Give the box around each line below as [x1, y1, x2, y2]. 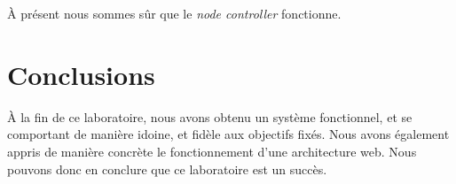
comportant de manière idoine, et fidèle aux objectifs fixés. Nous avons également [7, 125, 450, 143]
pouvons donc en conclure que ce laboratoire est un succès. [7, 159, 327, 178]
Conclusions [7, 56, 155, 92]
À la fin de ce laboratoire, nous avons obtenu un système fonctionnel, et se [7, 107, 413, 126]
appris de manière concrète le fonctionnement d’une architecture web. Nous [7, 142, 417, 160]
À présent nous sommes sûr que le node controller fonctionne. [7, 4, 342, 22]
